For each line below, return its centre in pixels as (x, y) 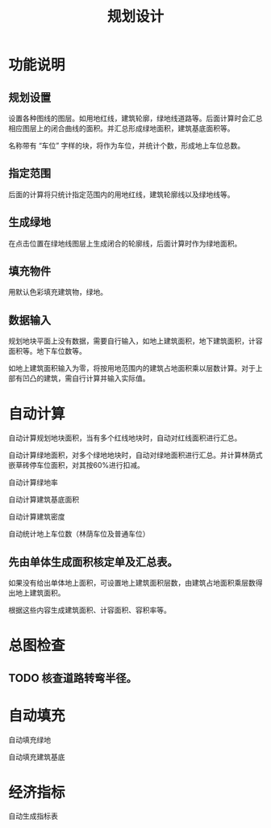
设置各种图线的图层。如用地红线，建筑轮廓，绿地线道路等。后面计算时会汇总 (135, 118)
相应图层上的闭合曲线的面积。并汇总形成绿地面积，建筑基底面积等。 (121, 128)
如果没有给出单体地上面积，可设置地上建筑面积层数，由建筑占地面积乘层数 (132, 583)
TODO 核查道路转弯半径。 (73, 678)
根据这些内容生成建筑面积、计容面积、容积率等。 (90, 610)
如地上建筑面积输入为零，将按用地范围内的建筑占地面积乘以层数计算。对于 (132, 368)
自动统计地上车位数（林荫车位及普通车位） (79, 534)
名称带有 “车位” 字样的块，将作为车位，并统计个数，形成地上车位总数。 (127, 145)
